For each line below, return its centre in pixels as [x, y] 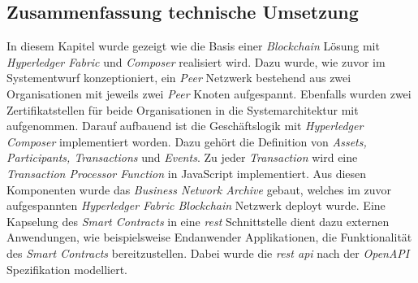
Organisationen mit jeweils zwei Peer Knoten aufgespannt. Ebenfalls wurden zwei [209, 93]
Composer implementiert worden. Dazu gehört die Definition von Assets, [187, 141]
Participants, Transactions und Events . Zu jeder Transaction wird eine [182, 157]
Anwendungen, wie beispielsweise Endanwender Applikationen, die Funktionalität [209, 237]
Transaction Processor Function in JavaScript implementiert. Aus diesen [187, 173]
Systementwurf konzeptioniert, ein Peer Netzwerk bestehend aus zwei [179, 78]
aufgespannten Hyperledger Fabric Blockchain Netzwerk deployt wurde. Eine [196, 205]
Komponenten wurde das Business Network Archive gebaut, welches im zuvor [199, 189]
